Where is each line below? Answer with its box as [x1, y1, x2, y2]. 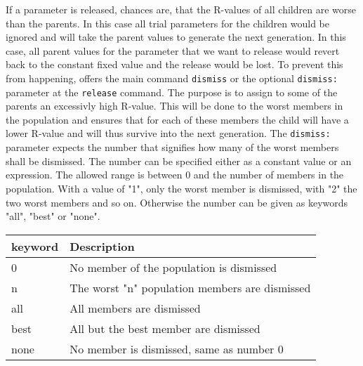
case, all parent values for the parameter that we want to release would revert [6, 43, 340, 58]
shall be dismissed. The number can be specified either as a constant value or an [6, 153, 352, 168]
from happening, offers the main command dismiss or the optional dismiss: [6, 70, 338, 85]
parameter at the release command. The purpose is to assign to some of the [6, 84, 338, 99]
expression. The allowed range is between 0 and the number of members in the [6, 167, 344, 182]
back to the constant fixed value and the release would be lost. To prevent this [6, 57, 343, 72]
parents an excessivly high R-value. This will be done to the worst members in [6, 98, 343, 113]
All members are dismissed [70, 299, 201, 316]
